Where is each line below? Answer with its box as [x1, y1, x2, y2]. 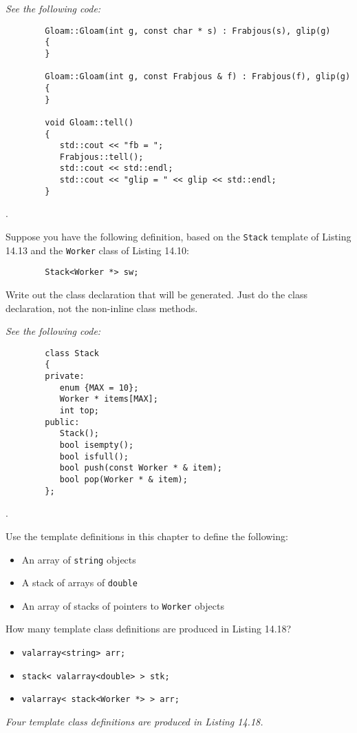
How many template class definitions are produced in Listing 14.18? [6, 621, 292, 636]
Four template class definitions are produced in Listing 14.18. [6, 714, 263, 729]
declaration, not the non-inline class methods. [6, 300, 198, 315]
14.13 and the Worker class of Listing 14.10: [6, 242, 189, 257]
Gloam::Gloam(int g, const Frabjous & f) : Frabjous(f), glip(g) [45, 72, 351, 82]
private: [45, 371, 85, 382]
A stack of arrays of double [21, 575, 138, 590]
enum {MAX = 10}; [59, 382, 139, 393]
